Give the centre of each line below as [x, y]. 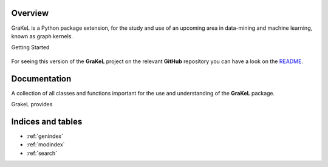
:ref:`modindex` [46, 145]
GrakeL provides [32, 104]
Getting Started [30, 47]
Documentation [41, 79]
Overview [30, 13]
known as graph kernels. [42, 36]
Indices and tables [47, 121]
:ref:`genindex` [45, 136]
